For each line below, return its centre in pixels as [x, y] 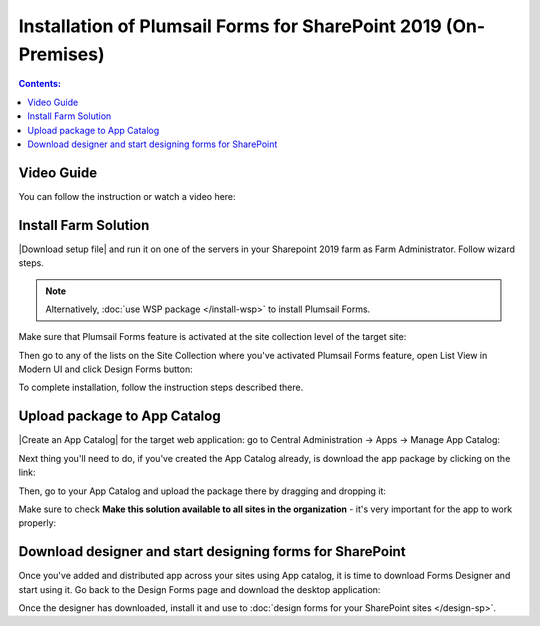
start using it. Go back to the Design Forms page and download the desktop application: [199, 589]
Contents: [40, 84]
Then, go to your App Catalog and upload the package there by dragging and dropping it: [202, 491]
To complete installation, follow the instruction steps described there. [161, 387]
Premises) [61, 54]
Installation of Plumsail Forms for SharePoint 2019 [230, 26]
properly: [37, 523]
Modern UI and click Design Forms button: [106, 369]
